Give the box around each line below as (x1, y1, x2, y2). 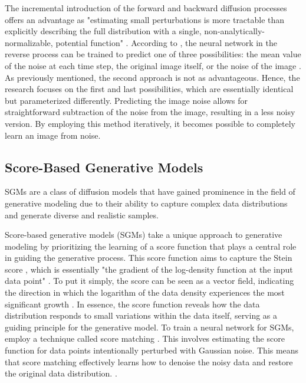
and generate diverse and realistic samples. (5, 208, 159, 221)
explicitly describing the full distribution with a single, (5, 25, 202, 37)
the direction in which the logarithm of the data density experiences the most (5, 286, 285, 299)
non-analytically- (204, 25, 265, 37)
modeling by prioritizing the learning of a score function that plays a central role (5, 240, 297, 252)
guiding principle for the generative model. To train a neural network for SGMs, (5, 320, 294, 333)
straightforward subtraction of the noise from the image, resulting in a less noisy (5, 106, 295, 118)
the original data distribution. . (5, 367, 117, 379)
